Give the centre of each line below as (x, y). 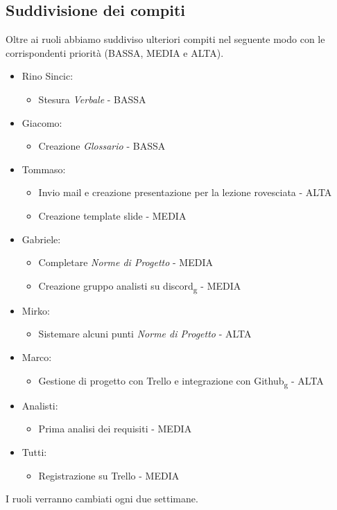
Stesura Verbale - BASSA (92, 99)
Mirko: (36, 310)
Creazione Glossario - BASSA (102, 146)
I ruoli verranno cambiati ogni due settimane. (102, 499)
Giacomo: (42, 122)
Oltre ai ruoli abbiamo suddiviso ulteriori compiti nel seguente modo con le (165, 39)
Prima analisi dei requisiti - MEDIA (115, 429)
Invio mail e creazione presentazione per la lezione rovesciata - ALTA (185, 192)
